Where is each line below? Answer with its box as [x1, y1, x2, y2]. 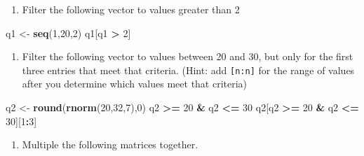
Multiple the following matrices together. [22, 137, 198, 152]
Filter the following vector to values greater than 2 [22, 2, 240, 16]
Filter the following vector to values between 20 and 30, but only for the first [22, 49, 353, 64]
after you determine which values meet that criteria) [22, 76, 248, 91]
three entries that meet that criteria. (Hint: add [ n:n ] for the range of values [22, 62, 355, 77]
